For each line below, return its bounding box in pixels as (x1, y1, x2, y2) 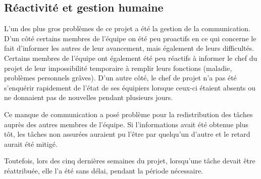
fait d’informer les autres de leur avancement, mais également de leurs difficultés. (4, 43, 254, 53)
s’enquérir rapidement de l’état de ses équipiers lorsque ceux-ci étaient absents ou (4, 82, 256, 93)
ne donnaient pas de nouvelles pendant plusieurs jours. (4, 92, 173, 103)
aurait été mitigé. (4, 138, 58, 149)
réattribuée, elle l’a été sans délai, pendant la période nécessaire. (4, 165, 203, 175)
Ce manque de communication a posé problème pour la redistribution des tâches (4, 109, 253, 119)
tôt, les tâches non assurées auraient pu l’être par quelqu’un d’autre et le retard (4, 129, 250, 139)
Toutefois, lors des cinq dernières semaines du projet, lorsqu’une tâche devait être (4, 155, 255, 166)
